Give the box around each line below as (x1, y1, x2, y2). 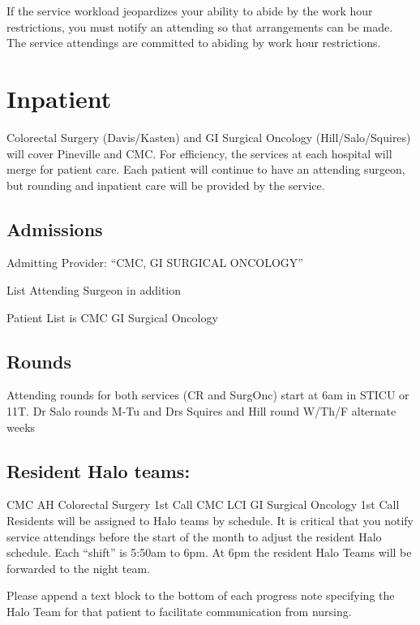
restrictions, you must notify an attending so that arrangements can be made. (6, 18, 393, 35)
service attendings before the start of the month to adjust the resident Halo (6, 528, 382, 545)
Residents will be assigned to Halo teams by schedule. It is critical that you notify (6, 512, 414, 529)
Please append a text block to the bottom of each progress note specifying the (6, 587, 395, 604)
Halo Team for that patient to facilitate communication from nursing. (6, 603, 352, 620)
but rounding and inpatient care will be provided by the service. (6, 176, 325, 193)
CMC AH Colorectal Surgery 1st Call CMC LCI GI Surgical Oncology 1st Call (6, 496, 400, 513)
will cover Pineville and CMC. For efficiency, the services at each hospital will (6, 144, 392, 162)
